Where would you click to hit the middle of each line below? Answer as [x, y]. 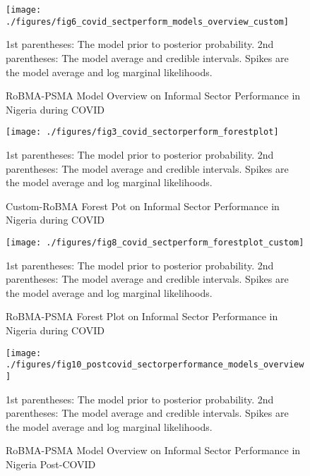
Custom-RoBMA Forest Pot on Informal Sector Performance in [143, 206]
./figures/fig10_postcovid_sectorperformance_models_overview [155, 365]
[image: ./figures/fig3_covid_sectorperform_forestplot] [142, 132]
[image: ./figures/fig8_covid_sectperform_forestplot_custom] [155, 242]
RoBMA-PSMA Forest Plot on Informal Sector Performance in [142, 316]
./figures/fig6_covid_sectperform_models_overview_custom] [147, 22]
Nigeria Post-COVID [51, 464]
